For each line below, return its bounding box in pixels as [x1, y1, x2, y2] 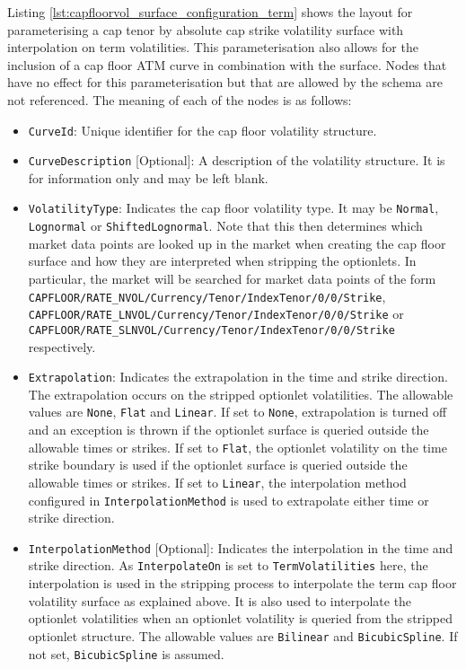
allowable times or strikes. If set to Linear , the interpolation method [28, 472, 407, 491]
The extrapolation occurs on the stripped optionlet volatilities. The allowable [28, 384, 453, 403]
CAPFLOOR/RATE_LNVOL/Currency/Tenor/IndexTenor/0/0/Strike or [28, 304, 404, 323]
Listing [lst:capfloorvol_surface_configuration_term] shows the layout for [7, 3, 413, 21]
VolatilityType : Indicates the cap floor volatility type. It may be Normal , [28, 198, 439, 217]
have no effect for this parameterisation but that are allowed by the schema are [7, 73, 443, 92]
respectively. [28, 337, 96, 356]
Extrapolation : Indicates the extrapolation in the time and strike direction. [28, 367, 448, 386]
